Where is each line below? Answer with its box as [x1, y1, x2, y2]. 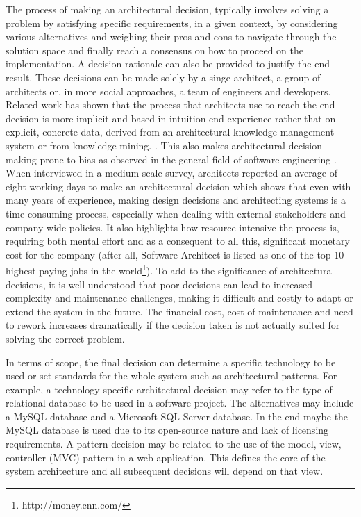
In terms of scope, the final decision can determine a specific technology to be [6, 354, 336, 369]
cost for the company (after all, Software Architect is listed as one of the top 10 [6, 247, 344, 261]
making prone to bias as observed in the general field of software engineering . [6, 151, 337, 166]
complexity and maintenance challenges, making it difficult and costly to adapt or [6, 290, 353, 305]
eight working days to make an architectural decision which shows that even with [6, 179, 351, 193]
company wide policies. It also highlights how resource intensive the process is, [6, 220, 339, 234]
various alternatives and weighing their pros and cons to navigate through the [6, 29, 337, 44]
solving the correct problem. [6, 331, 125, 345]
